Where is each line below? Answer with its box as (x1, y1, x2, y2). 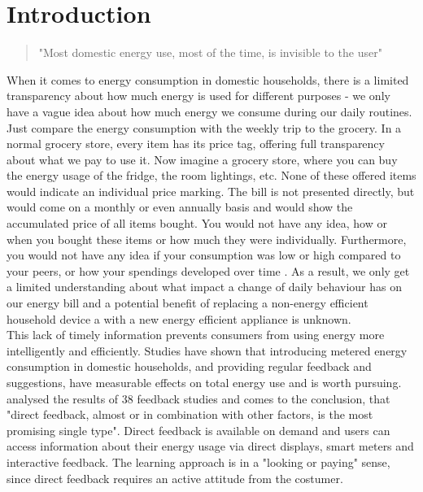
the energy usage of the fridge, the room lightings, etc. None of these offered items (7, 167, 416, 184)
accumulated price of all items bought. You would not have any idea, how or (7, 215, 387, 232)
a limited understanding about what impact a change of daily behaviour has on (7, 278, 403, 295)
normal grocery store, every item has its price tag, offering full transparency (7, 135, 385, 152)
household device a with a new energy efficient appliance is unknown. (7, 310, 351, 327)
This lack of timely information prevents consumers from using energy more (7, 326, 385, 343)
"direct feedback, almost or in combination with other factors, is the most (7, 406, 373, 423)
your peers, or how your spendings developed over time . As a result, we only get (7, 262, 410, 279)
